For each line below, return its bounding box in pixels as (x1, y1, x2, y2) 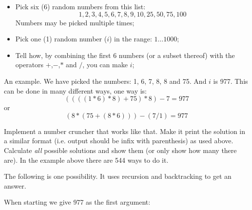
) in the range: (109, 34, 152, 44)
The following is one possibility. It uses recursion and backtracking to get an (4, 171, 232, 181)
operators (15, 59, 44, 70)
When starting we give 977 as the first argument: (4, 197, 151, 207)
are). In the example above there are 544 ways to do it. (4, 154, 169, 165)
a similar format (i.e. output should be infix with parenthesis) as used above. (4, 135, 233, 146)
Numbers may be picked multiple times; (15, 17, 135, 27)
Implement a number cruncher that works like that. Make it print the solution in (4, 126, 246, 136)
